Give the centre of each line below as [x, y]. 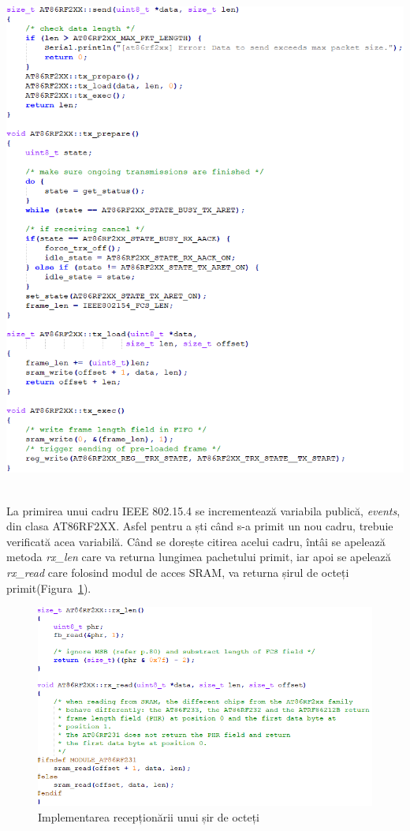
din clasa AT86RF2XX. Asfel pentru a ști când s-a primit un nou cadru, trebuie [200, 526]
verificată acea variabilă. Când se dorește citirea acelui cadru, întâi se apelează [196, 541]
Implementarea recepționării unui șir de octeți [149, 816]
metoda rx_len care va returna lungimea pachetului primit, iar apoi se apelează [199, 557]
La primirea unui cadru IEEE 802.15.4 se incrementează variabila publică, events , [203, 510]
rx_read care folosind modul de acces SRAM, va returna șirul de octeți [178, 573]
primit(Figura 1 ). [49, 588]
